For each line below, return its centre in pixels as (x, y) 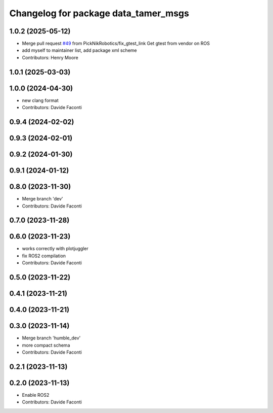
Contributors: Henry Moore (50, 57)
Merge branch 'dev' (42, 199)
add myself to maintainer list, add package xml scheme (79, 50)
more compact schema (46, 345)
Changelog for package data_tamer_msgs (99, 13)
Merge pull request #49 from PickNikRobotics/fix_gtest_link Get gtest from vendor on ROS (116, 44)
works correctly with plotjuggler (55, 249)
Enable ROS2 (36, 395)
